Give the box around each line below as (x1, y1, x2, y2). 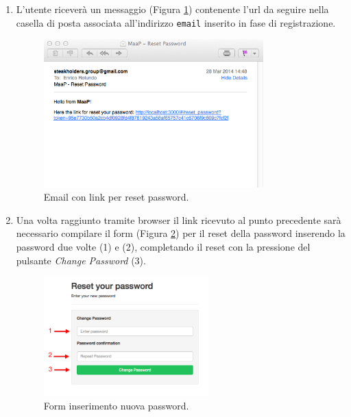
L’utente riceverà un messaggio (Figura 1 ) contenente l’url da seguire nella (16, 2, 329, 16)
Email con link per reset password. (43, 190, 189, 204)
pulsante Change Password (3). (16, 253, 146, 267)
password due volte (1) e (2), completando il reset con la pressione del (16, 240, 311, 253)
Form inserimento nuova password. (43, 399, 189, 413)
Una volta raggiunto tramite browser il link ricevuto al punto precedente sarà (16, 212, 341, 227)
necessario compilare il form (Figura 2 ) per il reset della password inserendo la (16, 226, 346, 240)
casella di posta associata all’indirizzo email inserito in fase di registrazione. (16, 15, 336, 29)
